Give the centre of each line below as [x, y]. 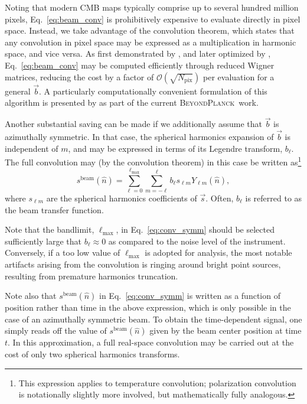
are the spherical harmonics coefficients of [122, 198]
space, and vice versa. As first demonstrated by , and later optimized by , [138, 53]
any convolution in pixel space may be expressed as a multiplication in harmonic [151, 42]
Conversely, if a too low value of [63, 252]
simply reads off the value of [56, 330]
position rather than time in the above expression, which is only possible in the [148, 307]
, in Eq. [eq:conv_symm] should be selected [195, 229]
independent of [32, 148]
